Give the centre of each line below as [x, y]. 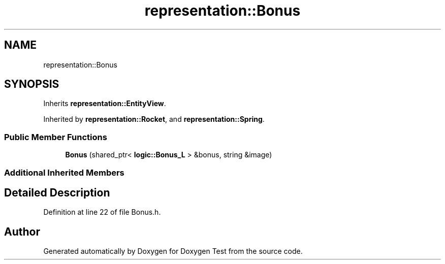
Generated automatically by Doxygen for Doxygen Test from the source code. [173, 251]
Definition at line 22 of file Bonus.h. [102, 212]
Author [22, 232]
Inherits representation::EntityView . [105, 104]
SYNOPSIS [32, 84]
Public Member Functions [56, 137]
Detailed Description [57, 192]
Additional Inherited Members [64, 172]
